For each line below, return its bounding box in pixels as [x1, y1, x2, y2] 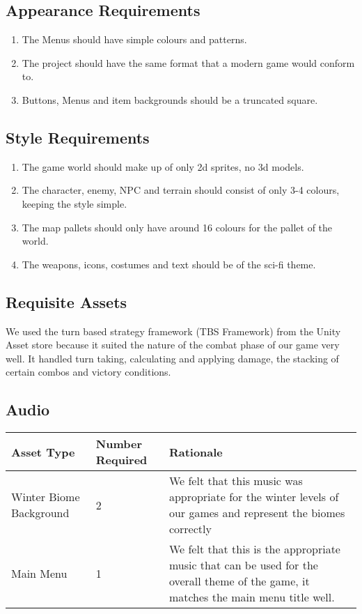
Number [95, 436, 142, 452]
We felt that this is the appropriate [168, 541, 340, 558]
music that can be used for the [168, 557, 318, 574]
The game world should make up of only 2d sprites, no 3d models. [22, 159, 304, 174]
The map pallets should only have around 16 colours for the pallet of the [22, 220, 333, 234]
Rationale [168, 443, 223, 460]
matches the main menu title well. [168, 589, 335, 606]
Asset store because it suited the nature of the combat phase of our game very [6, 337, 340, 352]
